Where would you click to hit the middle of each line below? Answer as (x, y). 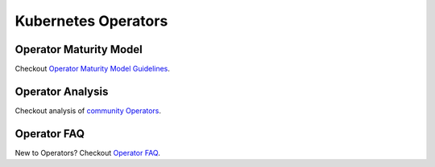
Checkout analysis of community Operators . (88, 110)
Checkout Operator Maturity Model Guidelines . (93, 69)
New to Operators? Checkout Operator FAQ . (87, 153)
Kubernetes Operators (91, 21)
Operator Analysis (62, 91)
